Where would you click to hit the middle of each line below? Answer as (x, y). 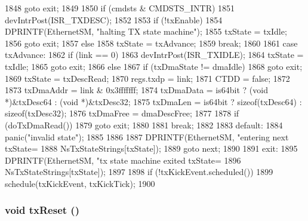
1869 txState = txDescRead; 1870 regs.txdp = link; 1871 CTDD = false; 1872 (147, 78)
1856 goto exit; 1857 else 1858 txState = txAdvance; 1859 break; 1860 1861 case (151, 43)
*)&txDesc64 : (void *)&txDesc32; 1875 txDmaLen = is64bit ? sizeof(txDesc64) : (153, 101)
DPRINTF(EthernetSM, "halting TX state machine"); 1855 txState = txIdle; (146, 31)
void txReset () (42, 210)
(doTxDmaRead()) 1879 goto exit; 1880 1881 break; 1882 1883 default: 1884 (144, 125)
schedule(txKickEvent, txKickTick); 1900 (80, 183)
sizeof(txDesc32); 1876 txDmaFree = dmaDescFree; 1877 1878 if (122, 113)
